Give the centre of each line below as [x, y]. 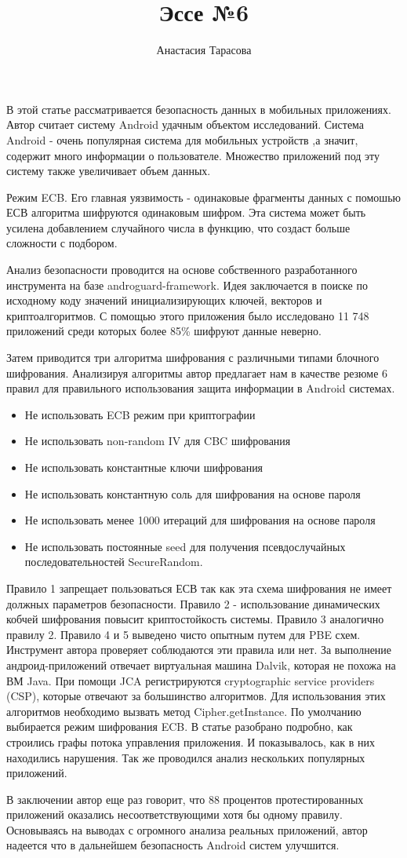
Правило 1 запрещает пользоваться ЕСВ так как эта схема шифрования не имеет [199, 588]
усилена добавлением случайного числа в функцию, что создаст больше [178, 227]
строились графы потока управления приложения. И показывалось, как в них [191, 741]
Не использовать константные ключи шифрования [144, 467]
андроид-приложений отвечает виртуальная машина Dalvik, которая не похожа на [201, 664]
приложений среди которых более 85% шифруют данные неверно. [164, 331]
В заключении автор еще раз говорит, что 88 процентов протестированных [185, 799]
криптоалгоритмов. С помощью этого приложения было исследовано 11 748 [188, 315]
